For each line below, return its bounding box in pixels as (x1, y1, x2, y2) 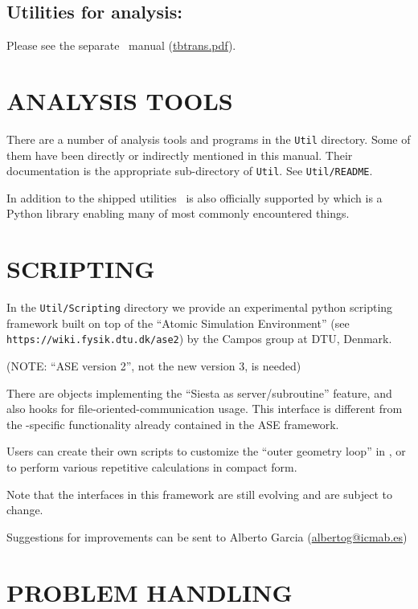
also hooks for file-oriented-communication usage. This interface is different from (6, 400, 403, 417)
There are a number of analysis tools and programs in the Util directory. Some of (6, 130, 411, 147)
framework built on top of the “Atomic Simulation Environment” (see (6, 314, 350, 331)
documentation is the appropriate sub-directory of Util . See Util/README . (6, 162, 373, 179)
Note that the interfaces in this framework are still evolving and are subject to (6, 485, 392, 502)
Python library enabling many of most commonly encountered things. (6, 205, 350, 222)
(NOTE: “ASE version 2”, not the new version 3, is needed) (6, 358, 301, 374)
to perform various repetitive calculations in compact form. (6, 459, 297, 476)
